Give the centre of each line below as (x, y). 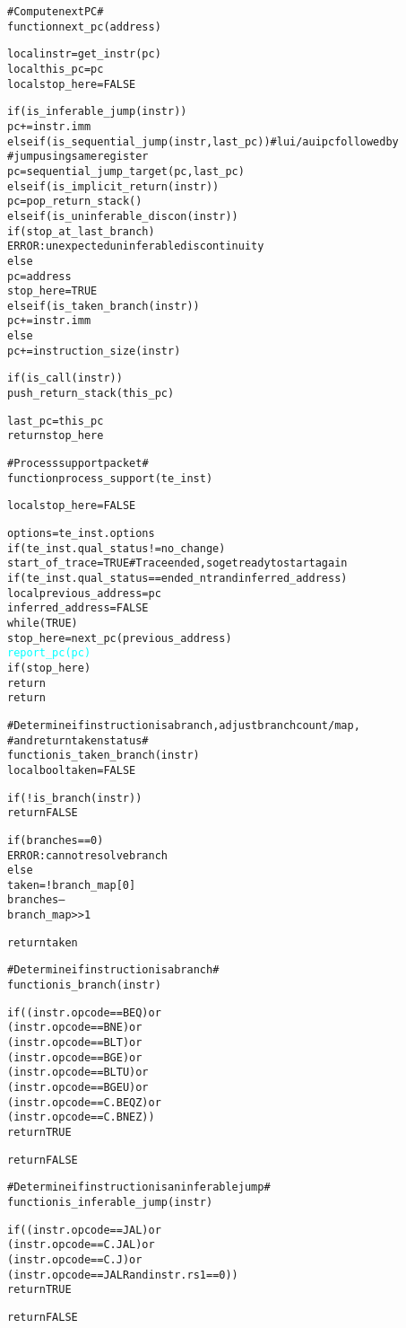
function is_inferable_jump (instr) (110, 1202)
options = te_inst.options (81, 534)
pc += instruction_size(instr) (94, 351)
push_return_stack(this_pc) (91, 394)
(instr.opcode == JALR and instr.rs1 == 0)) (123, 1275)
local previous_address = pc (84, 593)
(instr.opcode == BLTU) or (78, 1073)
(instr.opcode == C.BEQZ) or (84, 1102)
